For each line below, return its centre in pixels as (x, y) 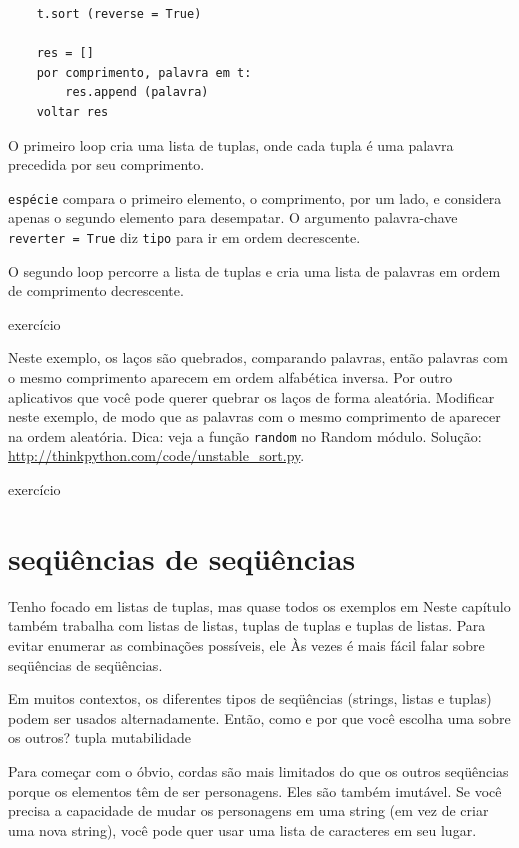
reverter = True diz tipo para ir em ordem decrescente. (184, 237)
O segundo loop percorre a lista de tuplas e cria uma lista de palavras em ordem (254, 270)
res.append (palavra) (137, 92)
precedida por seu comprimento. (106, 164)
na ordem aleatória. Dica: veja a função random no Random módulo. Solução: (245, 435)
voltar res (72, 111)
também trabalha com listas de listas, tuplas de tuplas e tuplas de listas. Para (247, 625)
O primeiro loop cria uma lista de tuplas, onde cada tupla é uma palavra (231, 144)
